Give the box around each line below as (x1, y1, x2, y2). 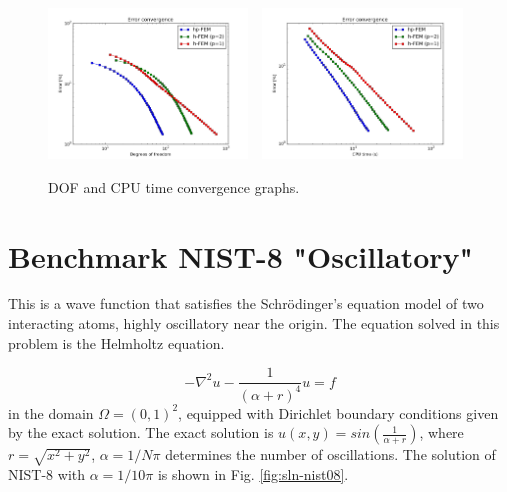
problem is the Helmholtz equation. (8, 332, 225, 353)
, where (419, 422, 464, 443)
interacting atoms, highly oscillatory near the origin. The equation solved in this (8, 313, 500, 334)
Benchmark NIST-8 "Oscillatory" (8, 235, 474, 276)
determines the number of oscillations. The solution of (165, 444, 496, 465)
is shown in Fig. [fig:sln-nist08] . (157, 464, 349, 484)
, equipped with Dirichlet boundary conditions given (178, 402, 499, 423)
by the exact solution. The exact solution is (8, 422, 274, 443)
